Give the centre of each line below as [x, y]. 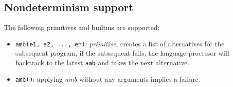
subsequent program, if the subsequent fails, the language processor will [122, 53]
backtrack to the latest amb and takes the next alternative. [102, 63]
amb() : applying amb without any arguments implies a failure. [108, 79]
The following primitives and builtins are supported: [82, 27]
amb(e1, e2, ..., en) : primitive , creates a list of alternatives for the [120, 43]
